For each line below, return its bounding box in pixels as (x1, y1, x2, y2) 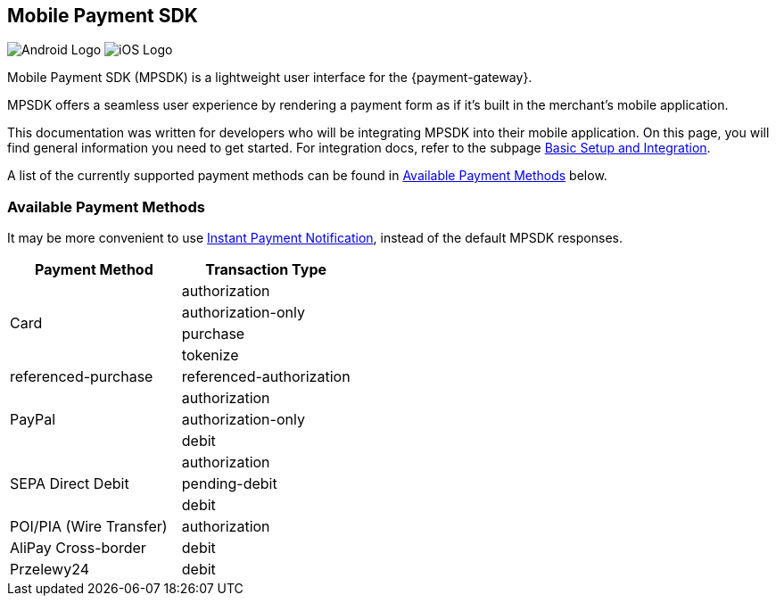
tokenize (181, 346, 239, 365)
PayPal (10, 410, 56, 429)
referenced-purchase (10, 368, 153, 386)
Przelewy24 (10, 560, 90, 579)
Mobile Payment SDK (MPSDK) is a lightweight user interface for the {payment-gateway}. (7, 70, 532, 86)
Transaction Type (205, 260, 327, 279)
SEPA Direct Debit (10, 475, 129, 493)
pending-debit (181, 475, 277, 493)
